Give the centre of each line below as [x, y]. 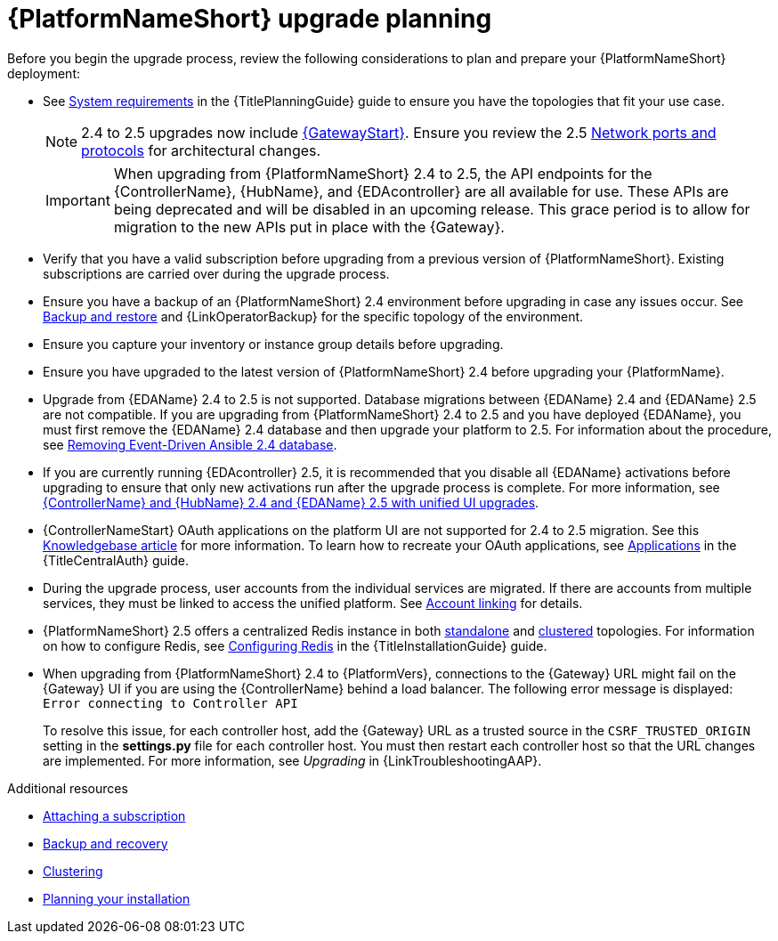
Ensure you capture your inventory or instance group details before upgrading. [273, 344]
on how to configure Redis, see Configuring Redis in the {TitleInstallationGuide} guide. [295, 645]
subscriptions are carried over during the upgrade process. [216, 273]
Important [78, 200]
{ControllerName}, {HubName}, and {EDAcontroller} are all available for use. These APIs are [421, 191]
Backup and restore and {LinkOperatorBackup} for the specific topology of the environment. [313, 316]
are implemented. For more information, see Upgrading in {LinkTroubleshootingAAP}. [292, 760]
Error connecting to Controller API [170, 703]
